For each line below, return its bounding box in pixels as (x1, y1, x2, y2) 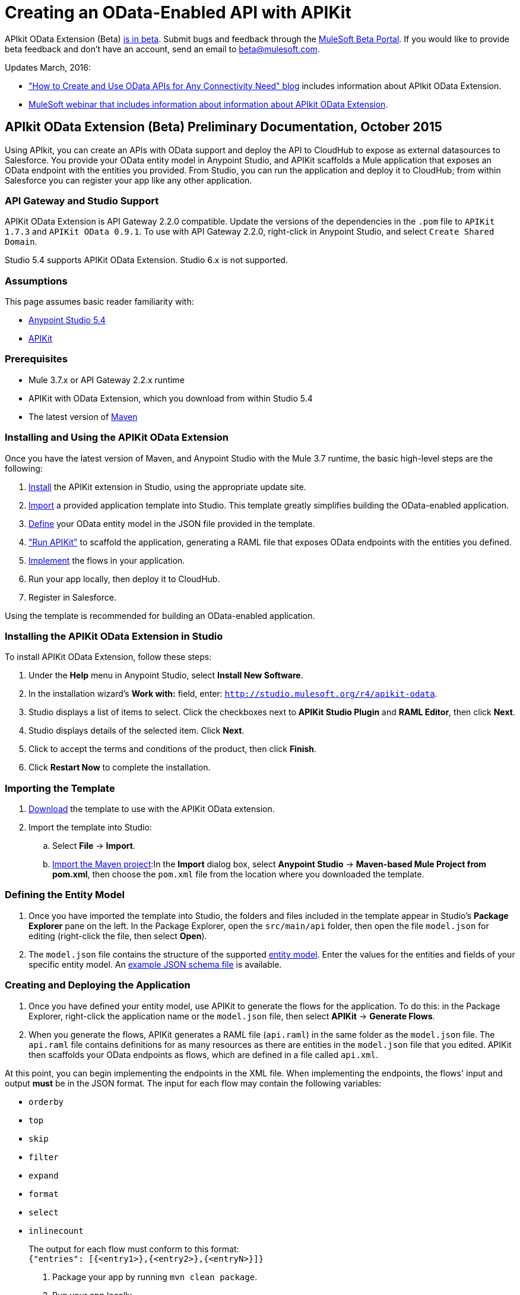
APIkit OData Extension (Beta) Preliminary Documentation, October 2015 (5, 119, 442, 135)
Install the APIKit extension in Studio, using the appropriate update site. (28, 481, 306, 492)
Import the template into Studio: (28, 822, 152, 833)
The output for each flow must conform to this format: (28, 1243, 239, 1254)
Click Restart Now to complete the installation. (28, 762, 211, 773)
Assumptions (5, 274, 68, 287)
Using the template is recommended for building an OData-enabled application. (5, 610, 315, 621)
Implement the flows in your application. (28, 555, 185, 566)
